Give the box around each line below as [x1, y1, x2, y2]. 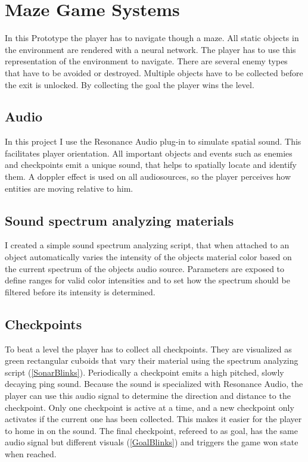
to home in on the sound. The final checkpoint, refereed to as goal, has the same [5, 424, 298, 436]
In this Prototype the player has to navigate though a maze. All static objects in [5, 32, 299, 44]
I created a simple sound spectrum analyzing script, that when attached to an [5, 239, 290, 251]
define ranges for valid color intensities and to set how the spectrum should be [5, 274, 290, 286]
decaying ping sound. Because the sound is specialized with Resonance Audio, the [5, 377, 303, 390]
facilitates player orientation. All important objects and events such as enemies [5, 146, 293, 159]
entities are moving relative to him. [5, 182, 133, 194]
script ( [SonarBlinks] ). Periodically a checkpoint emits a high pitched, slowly [5, 366, 284, 378]
